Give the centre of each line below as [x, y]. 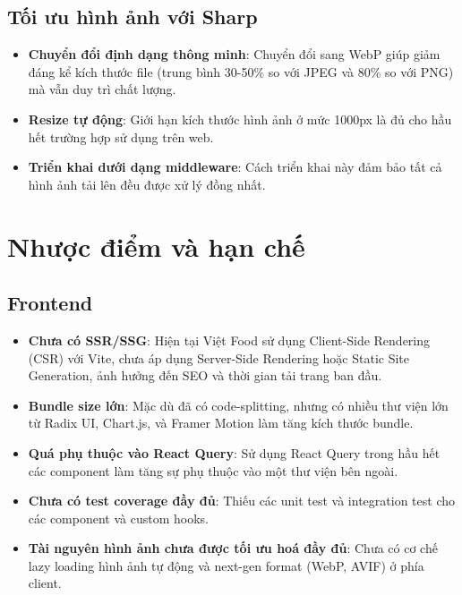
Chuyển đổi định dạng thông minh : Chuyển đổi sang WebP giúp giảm [234, 54]
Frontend [50, 303]
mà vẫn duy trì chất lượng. [102, 89]
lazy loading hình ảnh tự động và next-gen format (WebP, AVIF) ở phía [226, 565]
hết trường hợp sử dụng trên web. [121, 136]
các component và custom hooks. [118, 518]
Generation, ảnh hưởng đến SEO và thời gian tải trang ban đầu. [205, 375]
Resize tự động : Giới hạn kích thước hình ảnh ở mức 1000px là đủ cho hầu [240, 119]
